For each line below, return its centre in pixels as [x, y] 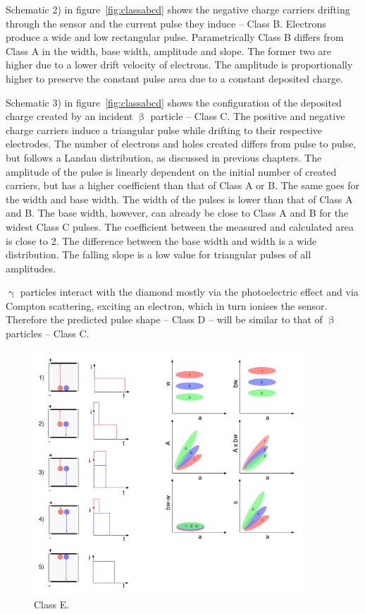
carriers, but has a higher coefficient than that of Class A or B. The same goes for [183, 185]
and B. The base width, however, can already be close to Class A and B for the [177, 213]
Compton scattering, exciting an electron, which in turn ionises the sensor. [167, 305]
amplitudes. [31, 268]
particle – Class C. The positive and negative [248, 116]
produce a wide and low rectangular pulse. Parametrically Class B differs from [175, 37]
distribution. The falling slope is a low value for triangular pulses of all [159, 254]
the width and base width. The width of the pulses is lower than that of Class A [179, 199]
